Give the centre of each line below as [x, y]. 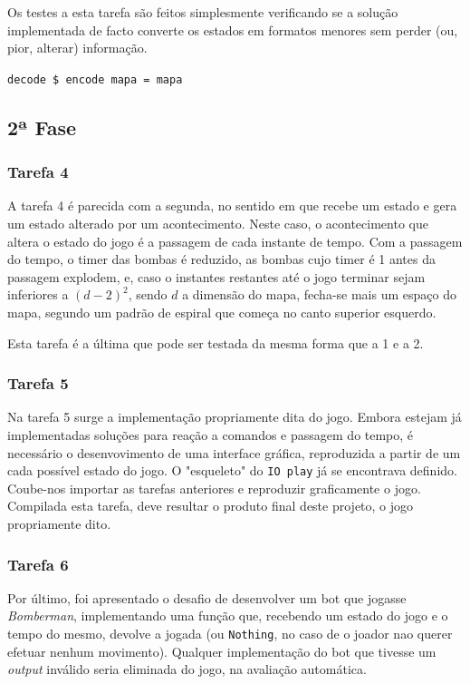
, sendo [148, 294]
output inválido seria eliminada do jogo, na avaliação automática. [187, 669]
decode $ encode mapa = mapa [95, 79]
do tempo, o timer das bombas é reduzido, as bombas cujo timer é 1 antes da [221, 259]
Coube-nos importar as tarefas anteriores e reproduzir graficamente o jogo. [214, 488]
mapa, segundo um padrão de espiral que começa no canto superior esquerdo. [222, 312]
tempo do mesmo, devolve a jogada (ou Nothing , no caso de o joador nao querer [230, 634]
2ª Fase [42, 127]
